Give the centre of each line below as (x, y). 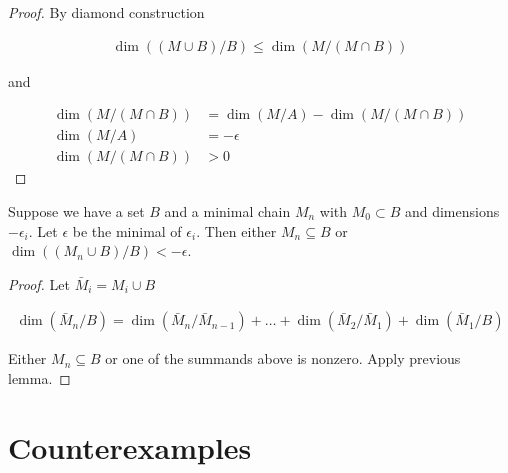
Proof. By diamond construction (106, 12)
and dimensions (452, 210)
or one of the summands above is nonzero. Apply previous (283, 358)
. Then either (236, 230)
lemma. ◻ (39, 377)
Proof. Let (39, 283)
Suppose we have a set (76, 210)
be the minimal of (127, 230)
